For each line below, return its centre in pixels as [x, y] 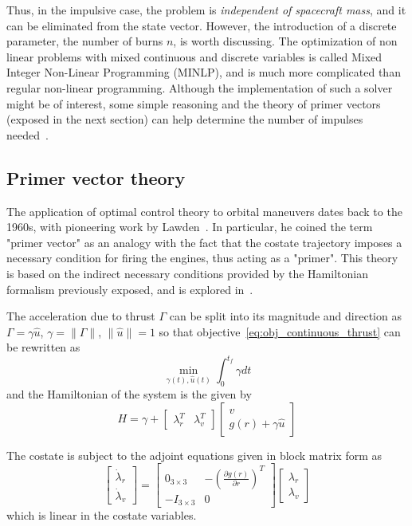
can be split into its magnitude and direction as [285, 316]
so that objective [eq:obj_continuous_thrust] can [280, 331]
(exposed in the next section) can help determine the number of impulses [185, 119]
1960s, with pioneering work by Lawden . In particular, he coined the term [190, 227]
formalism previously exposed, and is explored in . [130, 289]
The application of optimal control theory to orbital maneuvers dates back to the [204, 211]
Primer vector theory [96, 177]
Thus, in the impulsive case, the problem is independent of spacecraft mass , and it [206, 10]
